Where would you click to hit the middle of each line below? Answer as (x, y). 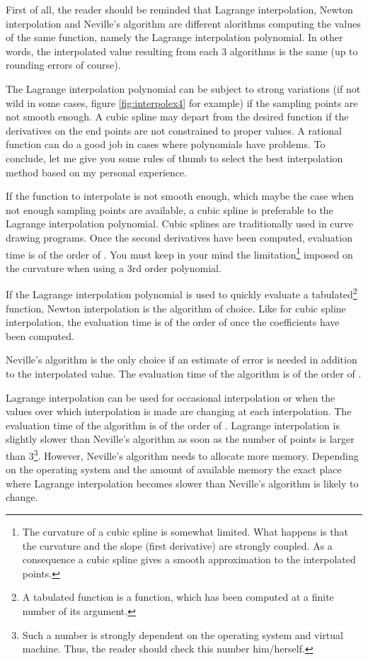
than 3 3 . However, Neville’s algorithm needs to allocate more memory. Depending (182, 454)
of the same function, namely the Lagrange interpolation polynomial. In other (174, 37)
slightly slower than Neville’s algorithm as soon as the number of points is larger (180, 439)
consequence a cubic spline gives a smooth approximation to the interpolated (189, 559)
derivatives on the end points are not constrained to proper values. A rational (174, 130)
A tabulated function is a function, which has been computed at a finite (178, 597)
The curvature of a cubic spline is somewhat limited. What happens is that (185, 531)
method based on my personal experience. (97, 172)
